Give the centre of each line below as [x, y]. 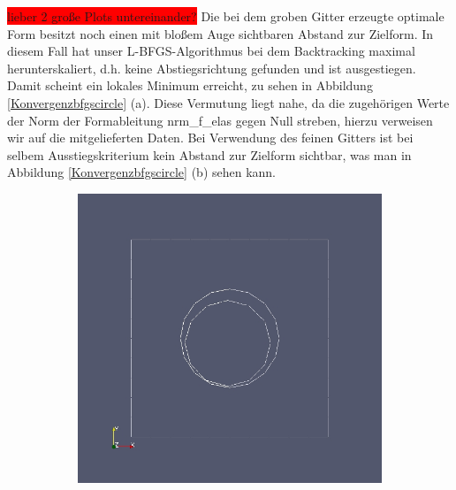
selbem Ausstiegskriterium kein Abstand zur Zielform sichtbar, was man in [209, 154]
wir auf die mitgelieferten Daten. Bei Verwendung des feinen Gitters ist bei [210, 138]
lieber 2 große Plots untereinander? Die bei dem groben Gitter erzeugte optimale [226, 16]
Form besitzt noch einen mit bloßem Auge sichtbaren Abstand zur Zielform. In [220, 33]
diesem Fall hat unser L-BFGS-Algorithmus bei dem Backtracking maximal [211, 51]
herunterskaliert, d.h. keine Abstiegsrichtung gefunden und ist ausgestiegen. [212, 68]
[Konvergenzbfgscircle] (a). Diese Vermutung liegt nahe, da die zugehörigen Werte [228, 102]
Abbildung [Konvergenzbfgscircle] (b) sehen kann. [142, 172]
